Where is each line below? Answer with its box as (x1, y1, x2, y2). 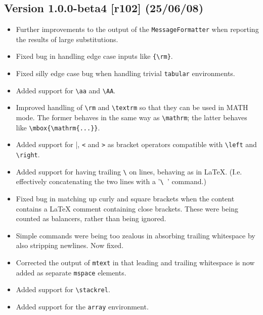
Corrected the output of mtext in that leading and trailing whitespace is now (16, 257, 255, 267)
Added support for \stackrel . (16, 284, 110, 295)
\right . (16, 149, 40, 160)
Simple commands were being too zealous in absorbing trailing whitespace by (16, 230, 255, 240)
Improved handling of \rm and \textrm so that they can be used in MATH (16, 102, 248, 113)
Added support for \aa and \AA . (16, 85, 116, 95)
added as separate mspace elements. (16, 267, 126, 277)
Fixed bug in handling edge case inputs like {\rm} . (16, 51, 173, 61)
